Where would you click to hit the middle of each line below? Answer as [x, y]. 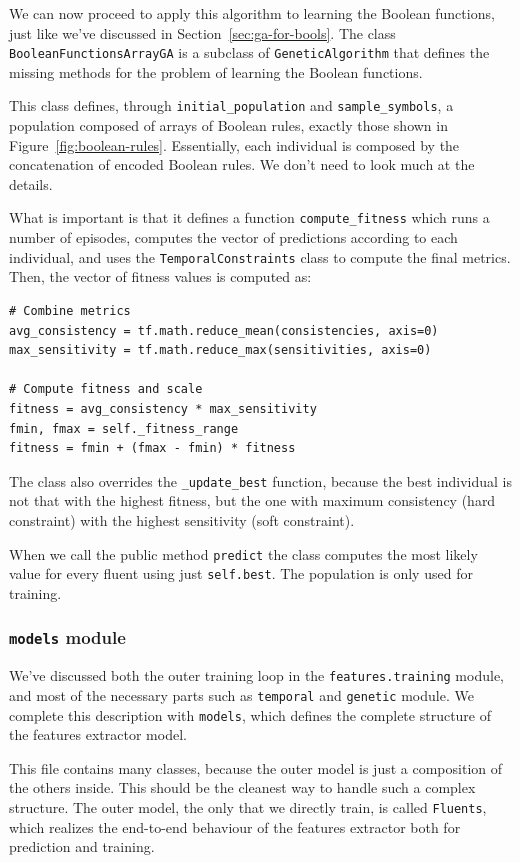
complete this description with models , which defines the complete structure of [250, 714]
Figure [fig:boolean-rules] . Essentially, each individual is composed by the [234, 144]
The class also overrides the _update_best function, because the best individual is [261, 480]
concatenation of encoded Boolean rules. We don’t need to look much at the [242, 164]
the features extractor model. [98, 734]
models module [67, 637]
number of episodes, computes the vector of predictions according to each [233, 237]
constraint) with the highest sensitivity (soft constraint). [182, 519]
